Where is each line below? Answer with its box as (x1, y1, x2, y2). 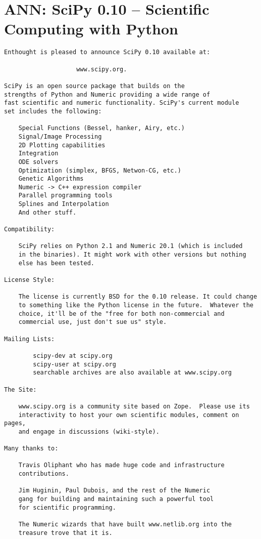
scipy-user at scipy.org (33, 360, 116, 368)
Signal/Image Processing (18, 133, 102, 140)
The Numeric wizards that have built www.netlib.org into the (18, 521, 232, 528)
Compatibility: (4, 226, 55, 233)
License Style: (4, 276, 55, 284)
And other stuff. (18, 209, 77, 216)
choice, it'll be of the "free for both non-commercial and (18, 310, 225, 317)
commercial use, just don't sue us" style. (18, 318, 167, 326)
